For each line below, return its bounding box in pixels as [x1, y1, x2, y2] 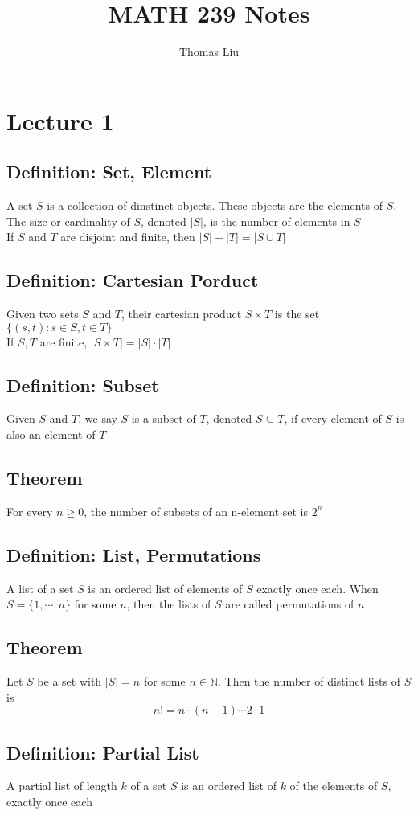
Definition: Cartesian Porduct [6, 268, 259, 293]
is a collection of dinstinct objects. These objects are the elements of [47, 197, 383, 214]
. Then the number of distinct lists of [218, 673, 400, 690]
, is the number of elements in [203, 212, 350, 229]
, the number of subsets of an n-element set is [84, 502, 308, 519]
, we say [78, 410, 117, 427]
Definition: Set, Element [6, 159, 212, 184]
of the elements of [289, 777, 378, 794]
